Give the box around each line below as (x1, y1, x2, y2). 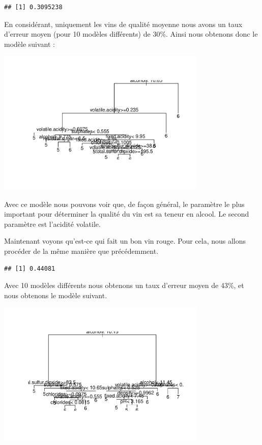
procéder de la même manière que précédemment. (4, 245, 159, 256)
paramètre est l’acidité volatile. (4, 218, 101, 229)
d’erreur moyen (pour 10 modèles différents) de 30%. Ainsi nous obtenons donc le (4, 29, 258, 39)
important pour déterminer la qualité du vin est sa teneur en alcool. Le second (4, 208, 249, 219)
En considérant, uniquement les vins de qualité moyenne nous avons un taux (4, 18, 243, 29)
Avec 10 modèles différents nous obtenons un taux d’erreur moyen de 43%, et (4, 280, 244, 291)
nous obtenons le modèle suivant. (4, 290, 107, 300)
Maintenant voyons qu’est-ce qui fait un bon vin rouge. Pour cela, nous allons (4, 235, 246, 246)
